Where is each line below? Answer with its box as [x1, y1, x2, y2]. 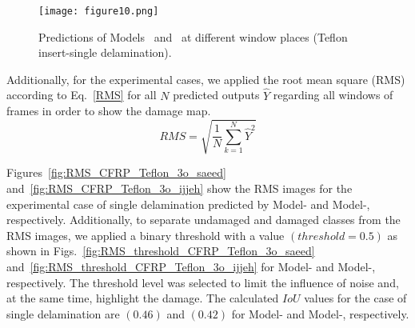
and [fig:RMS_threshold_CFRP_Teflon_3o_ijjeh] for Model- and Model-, [6, 258, 376, 274]
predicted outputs [173, 86, 260, 103]
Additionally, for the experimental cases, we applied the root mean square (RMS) [6, 70, 405, 87]
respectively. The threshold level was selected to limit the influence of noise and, [6, 274, 399, 290]
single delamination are [6, 305, 120, 322]
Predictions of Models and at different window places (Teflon [38, 28, 348, 45]
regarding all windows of [273, 86, 393, 103]
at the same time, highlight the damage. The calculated [6, 290, 279, 306]
